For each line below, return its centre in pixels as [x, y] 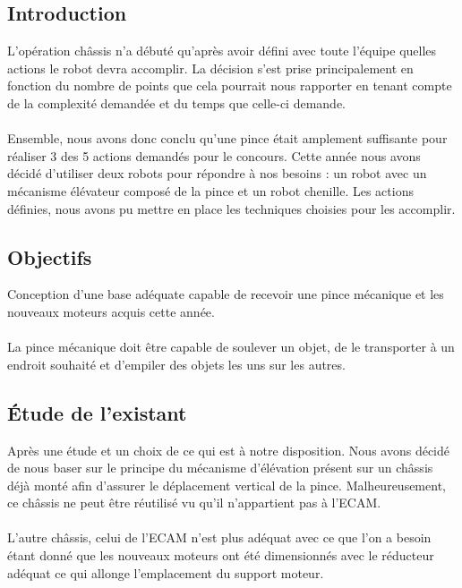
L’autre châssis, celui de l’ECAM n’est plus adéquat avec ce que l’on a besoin [219, 537]
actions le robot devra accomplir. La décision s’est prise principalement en [210, 68]
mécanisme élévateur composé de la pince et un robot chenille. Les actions [210, 190]
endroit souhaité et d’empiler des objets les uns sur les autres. [176, 364]
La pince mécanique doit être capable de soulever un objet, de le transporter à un [231, 347]
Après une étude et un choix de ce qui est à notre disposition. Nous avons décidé [229, 450]
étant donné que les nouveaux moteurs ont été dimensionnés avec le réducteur [221, 555]
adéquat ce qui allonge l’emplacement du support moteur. [166, 572]
